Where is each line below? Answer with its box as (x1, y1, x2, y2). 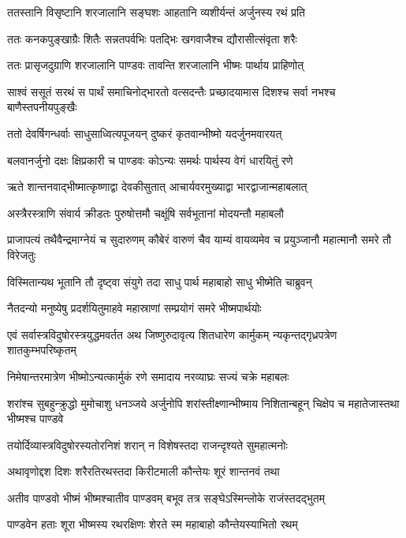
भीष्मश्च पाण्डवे (7, 410, 64, 427)
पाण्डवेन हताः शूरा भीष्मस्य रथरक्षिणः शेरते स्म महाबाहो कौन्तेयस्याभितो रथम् (7, 516, 298, 532)
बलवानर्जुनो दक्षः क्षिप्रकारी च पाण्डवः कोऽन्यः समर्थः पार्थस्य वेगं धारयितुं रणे (7, 151, 293, 168)
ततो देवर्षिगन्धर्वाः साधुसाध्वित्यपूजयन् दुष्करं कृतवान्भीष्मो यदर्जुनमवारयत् (7, 125, 282, 141)
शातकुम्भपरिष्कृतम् (7, 342, 76, 358)
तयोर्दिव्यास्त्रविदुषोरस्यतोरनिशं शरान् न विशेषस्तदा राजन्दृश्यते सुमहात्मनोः (7, 436, 288, 453)
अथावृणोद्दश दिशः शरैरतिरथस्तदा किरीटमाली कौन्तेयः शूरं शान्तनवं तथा (7, 463, 280, 480)
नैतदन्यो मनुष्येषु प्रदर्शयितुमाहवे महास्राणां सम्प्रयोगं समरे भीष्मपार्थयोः (7, 300, 262, 316)
